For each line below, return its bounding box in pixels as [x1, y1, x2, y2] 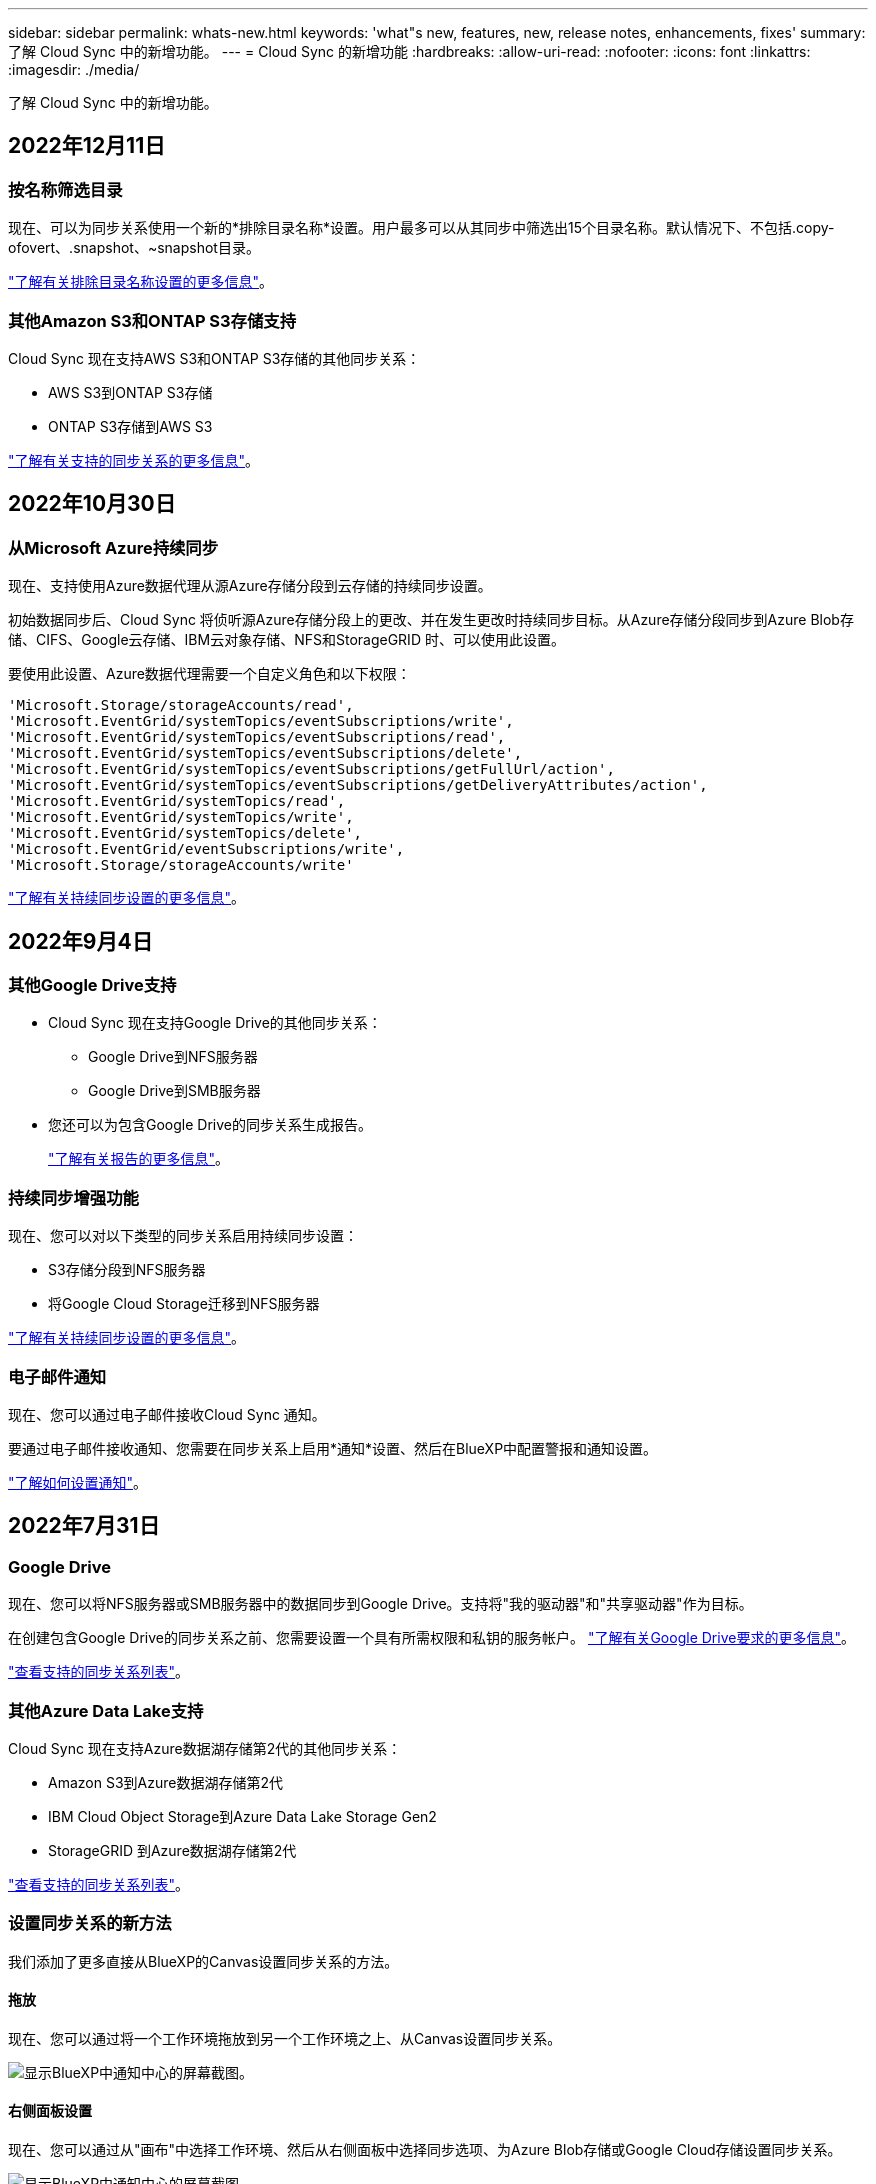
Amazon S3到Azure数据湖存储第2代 [48, 1773, 283, 1791]
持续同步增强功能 [8, 1187, 139, 1208]
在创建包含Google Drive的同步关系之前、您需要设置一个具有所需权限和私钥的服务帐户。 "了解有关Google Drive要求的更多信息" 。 [8, 1629, 855, 1647]
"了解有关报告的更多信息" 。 [48, 1150, 230, 1168]
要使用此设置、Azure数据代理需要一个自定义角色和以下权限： [8, 665, 411, 683]
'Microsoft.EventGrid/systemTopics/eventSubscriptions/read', [8, 729, 506, 746]
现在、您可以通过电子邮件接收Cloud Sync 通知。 [8, 1405, 326, 1423]
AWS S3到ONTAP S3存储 [48, 383, 213, 401]
